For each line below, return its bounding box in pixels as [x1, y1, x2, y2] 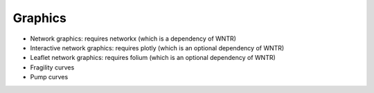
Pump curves [30, 73, 69, 81]
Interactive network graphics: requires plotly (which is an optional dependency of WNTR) [30, 43, 285, 52]
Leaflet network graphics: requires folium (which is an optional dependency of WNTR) [30, 54, 276, 62]
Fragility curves [30, 63, 75, 72]
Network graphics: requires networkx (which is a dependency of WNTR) [30, 34, 237, 43]
